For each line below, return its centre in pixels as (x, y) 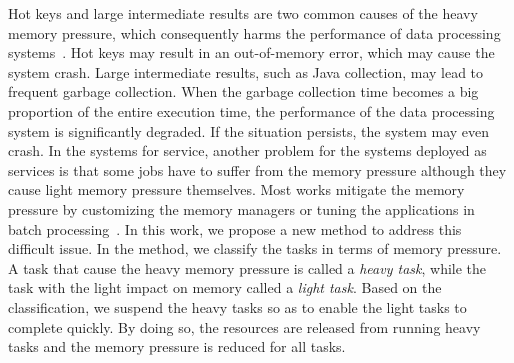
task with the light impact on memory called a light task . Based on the (225, 287)
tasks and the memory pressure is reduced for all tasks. (177, 346)
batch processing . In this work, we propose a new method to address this (235, 228)
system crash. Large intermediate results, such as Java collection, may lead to (246, 71)
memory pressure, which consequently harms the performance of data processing (254, 32)
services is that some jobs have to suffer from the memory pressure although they (257, 169)
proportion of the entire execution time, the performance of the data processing (251, 110)
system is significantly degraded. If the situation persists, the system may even (249, 130)
